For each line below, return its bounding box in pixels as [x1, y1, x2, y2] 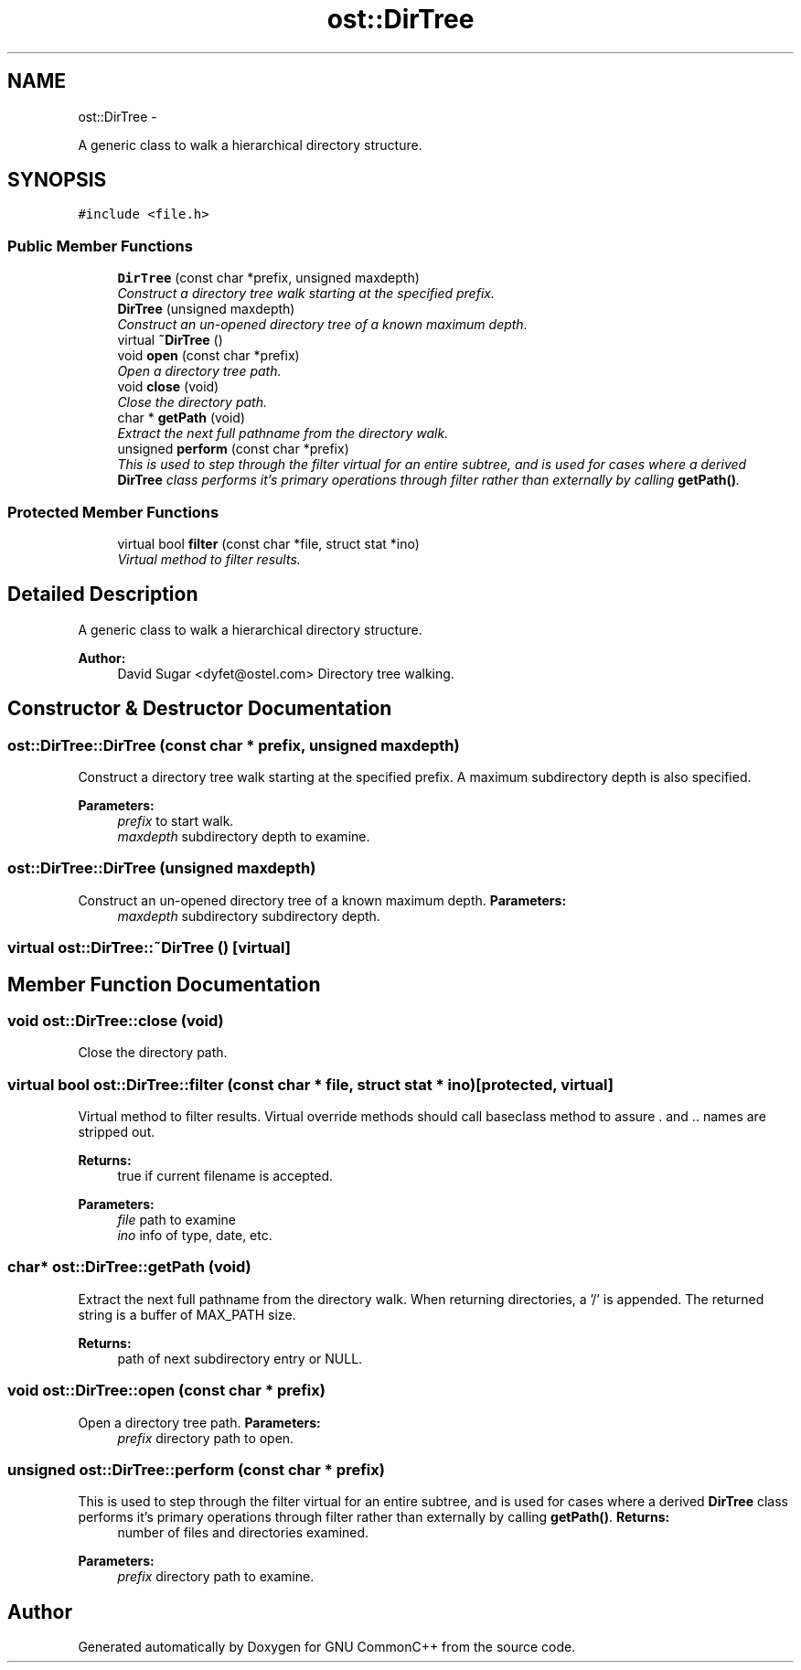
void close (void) [117, 379, 219, 395]
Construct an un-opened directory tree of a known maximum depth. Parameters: [78, 892, 567, 908]
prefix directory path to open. [117, 1429, 294, 1446]
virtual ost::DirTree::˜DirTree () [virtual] [7, 938, 291, 958]
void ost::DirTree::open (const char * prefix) [7, 1381, 326, 1400]
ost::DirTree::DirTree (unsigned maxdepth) [7, 859, 316, 878]
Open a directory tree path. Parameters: [78, 1414, 321, 1430]
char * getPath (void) [117, 410, 246, 426]
